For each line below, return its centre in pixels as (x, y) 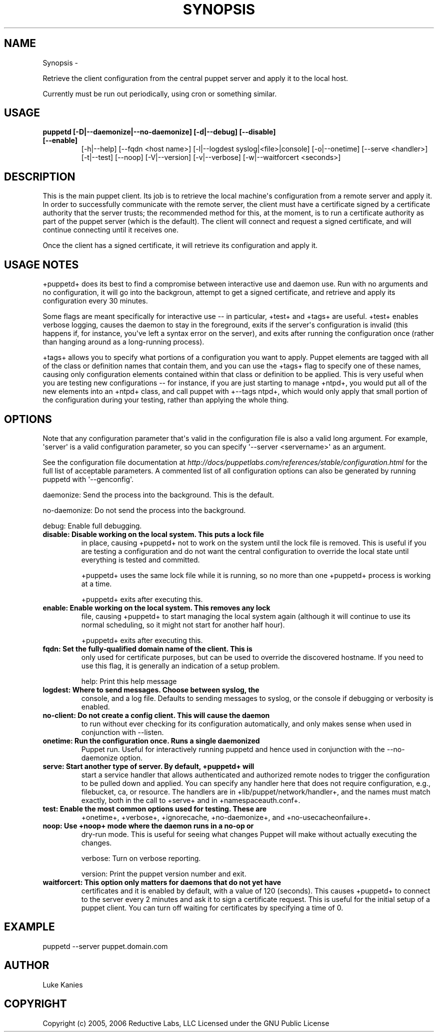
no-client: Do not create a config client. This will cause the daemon (156, 715)
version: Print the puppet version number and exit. (164, 873)
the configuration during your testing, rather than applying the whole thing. (166, 400)
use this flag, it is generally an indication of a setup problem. (180, 665)
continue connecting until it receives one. (110, 230)
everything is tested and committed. (140, 559)
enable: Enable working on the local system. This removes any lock (156, 607)
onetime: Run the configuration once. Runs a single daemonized (151, 740)
